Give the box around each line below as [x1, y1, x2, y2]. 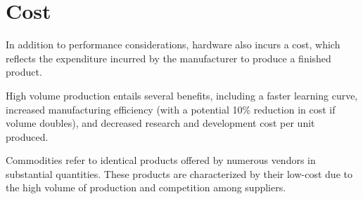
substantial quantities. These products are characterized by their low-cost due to [6, 166, 352, 181]
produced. [6, 129, 49, 144]
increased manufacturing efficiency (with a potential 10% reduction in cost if [6, 102, 336, 116]
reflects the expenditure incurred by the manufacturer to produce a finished [6, 50, 331, 65]
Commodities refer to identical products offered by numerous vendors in [6, 153, 316, 167]
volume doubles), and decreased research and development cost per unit [6, 116, 315, 130]
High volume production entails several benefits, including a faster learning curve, [6, 88, 358, 102]
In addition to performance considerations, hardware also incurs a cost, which [6, 37, 340, 52]
